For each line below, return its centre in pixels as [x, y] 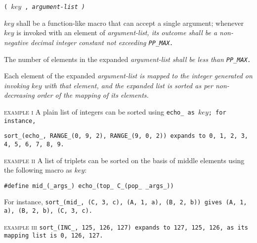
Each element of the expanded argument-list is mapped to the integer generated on [128, 76]
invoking [17, 85]
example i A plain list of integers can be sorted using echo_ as [99, 111]
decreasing [19, 95]
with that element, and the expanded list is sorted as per [128, 85]
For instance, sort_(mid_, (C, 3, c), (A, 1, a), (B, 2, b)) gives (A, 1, [126, 202]
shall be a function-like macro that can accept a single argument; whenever [130, 23]
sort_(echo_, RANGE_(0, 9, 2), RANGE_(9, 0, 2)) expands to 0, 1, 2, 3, [126, 136]
